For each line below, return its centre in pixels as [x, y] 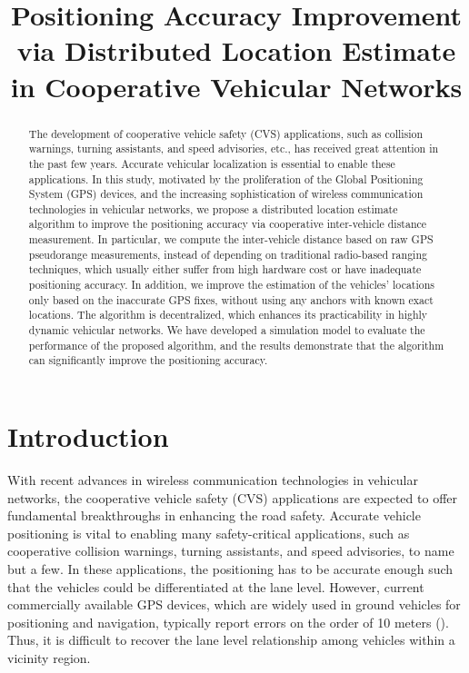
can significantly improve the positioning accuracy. [148, 360]
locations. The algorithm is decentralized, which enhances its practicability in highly [228, 315]
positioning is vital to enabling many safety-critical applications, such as [209, 533]
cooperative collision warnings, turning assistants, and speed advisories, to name [231, 551]
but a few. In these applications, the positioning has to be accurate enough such [230, 568]
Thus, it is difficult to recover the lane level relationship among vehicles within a [231, 640]
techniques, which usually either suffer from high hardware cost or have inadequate [225, 269]
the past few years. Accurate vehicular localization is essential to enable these [212, 163]
